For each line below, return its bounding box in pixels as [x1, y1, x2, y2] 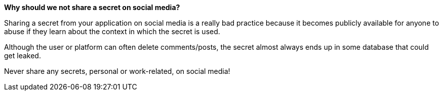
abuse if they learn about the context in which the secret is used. [4, 27, 220, 36]
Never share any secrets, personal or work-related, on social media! [4, 67, 230, 75]
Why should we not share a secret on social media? [4, 3, 180, 12]
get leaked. [4, 51, 41, 60]
